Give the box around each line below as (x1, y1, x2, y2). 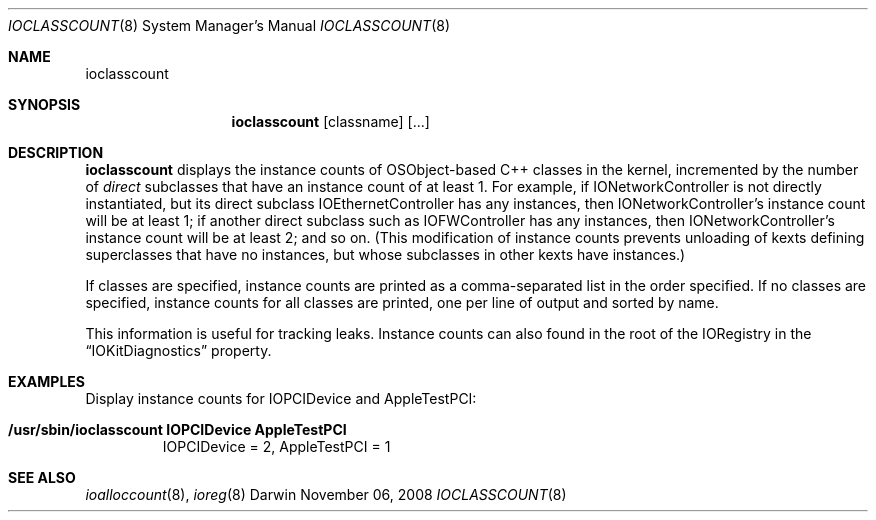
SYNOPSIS (8, 96, 81, 113)
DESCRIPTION (8, 144, 104, 161)
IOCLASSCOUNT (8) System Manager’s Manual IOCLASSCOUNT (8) (8, 17, 451, 34)
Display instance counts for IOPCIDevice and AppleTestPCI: (85, 390, 477, 407)
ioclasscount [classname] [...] (231, 113, 430, 130)
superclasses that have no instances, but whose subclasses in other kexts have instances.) (85, 246, 686, 263)
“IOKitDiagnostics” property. (85, 342, 272, 359)
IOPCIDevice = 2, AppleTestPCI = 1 (162, 438, 391, 455)
